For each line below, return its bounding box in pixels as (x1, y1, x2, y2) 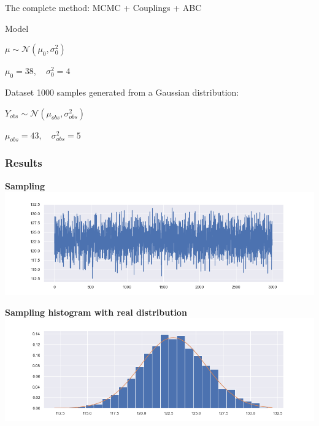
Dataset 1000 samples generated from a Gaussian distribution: (5, 85, 239, 98)
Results (5, 155, 42, 170)
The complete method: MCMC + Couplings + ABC (5, 1, 202, 13)
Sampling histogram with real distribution (5, 305, 187, 318)
